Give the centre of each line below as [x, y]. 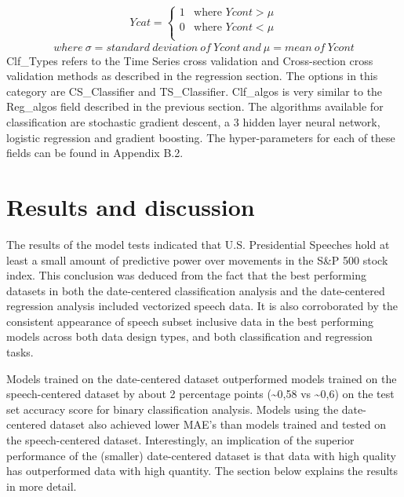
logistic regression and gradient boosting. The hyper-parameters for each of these [201, 137]
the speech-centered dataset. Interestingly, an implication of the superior [180, 440]
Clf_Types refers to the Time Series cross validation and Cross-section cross [190, 60]
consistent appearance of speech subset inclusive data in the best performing [190, 321]
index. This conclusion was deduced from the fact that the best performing [186, 275]
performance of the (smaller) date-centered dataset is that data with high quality [201, 455]
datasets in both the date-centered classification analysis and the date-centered [196, 290]
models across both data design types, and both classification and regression [189, 336]
